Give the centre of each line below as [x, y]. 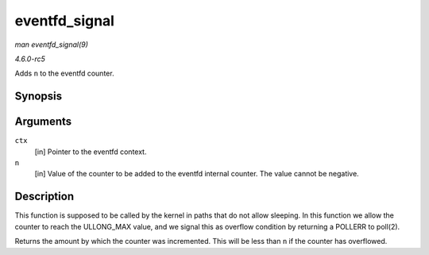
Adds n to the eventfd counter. [64, 73]
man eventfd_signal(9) [52, 44]
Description [44, 197]
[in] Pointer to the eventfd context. [91, 152]
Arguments [43, 122]
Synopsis [39, 97]
